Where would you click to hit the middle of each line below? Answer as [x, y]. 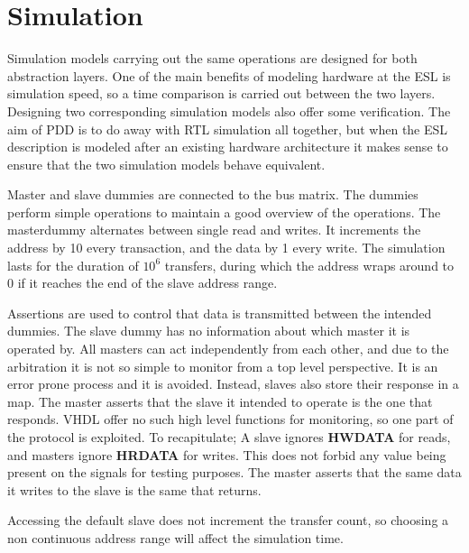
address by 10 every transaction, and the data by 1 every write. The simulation [226, 248]
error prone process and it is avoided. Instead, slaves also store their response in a [233, 384]
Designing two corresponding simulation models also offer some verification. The [229, 111]
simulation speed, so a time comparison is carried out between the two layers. [221, 93]
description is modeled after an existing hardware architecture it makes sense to [228, 147]
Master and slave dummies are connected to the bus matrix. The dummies [213, 194]
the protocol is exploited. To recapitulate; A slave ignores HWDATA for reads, [229, 437]
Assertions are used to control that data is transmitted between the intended [220, 313]
